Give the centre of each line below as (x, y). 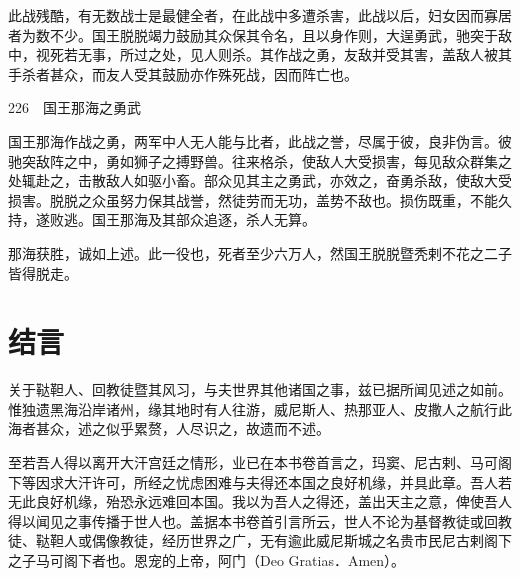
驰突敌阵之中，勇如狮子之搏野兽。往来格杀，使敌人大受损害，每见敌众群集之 (260, 160)
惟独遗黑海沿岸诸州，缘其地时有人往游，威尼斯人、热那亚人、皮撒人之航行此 (260, 408)
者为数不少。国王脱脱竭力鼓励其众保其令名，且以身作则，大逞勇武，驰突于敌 (260, 34)
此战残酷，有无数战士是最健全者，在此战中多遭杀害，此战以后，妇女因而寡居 (260, 15)
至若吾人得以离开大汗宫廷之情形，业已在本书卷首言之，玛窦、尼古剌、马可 (253, 462)
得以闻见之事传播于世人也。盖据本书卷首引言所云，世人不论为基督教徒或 (246, 520)
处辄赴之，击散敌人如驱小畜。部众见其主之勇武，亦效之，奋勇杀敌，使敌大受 (260, 180)
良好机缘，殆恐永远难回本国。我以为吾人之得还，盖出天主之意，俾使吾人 (273, 501)
